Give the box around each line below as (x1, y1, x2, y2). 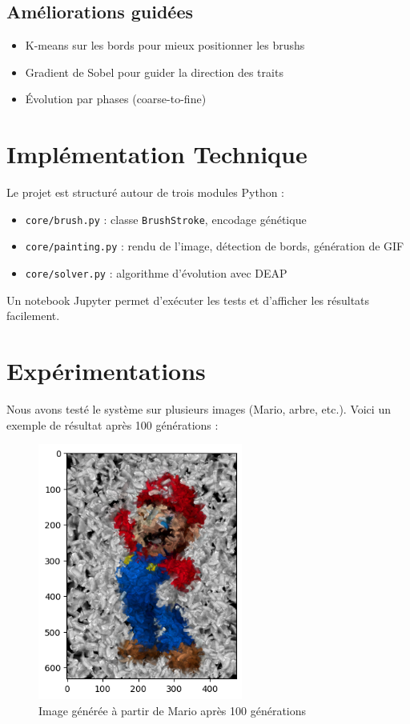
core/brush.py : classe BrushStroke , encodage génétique (25, 210, 307, 227)
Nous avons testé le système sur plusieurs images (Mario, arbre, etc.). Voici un (6, 400, 391, 417)
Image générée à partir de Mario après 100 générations (38, 702, 307, 719)
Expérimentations (6, 354, 206, 387)
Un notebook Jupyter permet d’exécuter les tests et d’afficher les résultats (6, 291, 370, 308)
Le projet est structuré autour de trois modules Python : (6, 184, 285, 201)
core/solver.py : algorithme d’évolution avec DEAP (25, 265, 287, 282)
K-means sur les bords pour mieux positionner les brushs (25, 37, 305, 54)
